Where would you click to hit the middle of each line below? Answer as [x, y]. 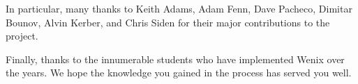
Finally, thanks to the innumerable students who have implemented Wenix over [175, 59]
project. [22, 36]
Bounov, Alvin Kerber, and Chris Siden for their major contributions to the [168, 22]
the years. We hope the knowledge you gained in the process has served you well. [179, 73]
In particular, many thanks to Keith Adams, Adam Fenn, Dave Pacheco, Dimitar [179, 8]
